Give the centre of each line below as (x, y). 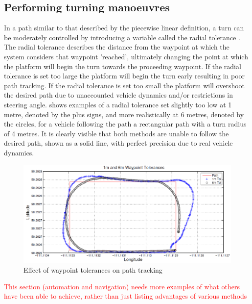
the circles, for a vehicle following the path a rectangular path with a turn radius (125, 124)
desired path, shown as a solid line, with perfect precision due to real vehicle (118, 143)
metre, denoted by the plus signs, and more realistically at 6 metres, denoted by (124, 114)
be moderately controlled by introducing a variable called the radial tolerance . (122, 37)
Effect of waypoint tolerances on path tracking (93, 269)
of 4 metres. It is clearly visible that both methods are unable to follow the (116, 133)
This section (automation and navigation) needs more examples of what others (122, 286)
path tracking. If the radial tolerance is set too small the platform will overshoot (125, 85)
